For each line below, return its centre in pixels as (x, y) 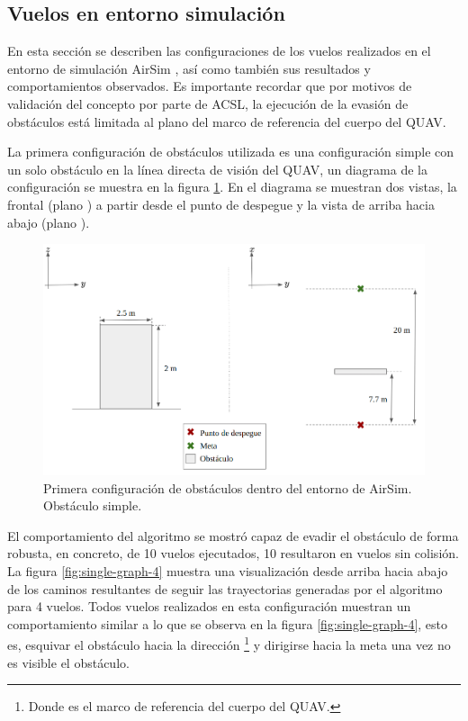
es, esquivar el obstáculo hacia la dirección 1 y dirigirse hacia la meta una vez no (229, 644)
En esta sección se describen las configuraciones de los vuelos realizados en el (219, 51)
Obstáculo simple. (93, 505)
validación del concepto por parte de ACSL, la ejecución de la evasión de (208, 103)
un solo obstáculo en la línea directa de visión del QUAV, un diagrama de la (217, 169)
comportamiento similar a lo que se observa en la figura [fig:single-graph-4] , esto (228, 623)
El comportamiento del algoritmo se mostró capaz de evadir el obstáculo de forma (233, 535)
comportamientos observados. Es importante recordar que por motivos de (210, 86)
